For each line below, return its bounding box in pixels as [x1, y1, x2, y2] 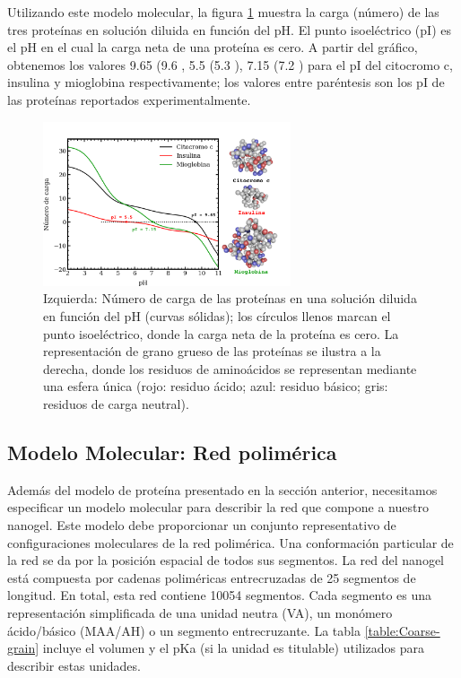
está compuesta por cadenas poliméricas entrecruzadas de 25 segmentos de [7, 568, 416, 587]
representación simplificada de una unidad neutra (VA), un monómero [7, 604, 393, 621]
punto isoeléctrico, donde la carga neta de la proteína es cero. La [43, 324, 399, 343]
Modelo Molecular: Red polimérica [7, 439, 337, 466]
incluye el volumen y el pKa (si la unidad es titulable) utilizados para [42, 639, 425, 657]
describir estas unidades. [7, 656, 141, 674]
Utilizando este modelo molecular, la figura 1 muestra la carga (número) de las [7, 3, 439, 21]
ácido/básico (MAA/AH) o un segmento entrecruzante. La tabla [7, 621, 361, 639]
